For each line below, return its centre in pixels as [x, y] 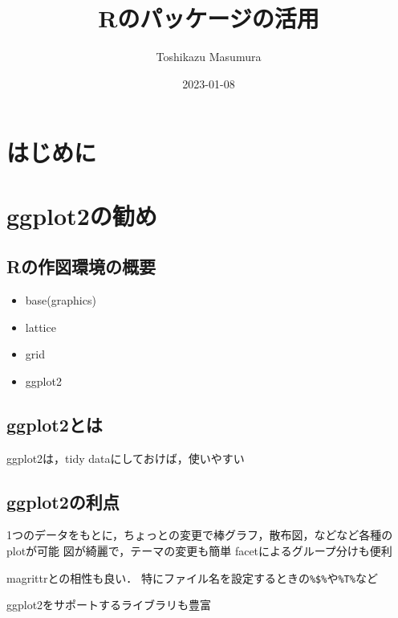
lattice [41, 327]
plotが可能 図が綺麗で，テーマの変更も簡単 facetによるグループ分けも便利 [199, 551]
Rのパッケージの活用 [209, 18]
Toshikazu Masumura [209, 57]
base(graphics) [61, 300]
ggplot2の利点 [63, 501]
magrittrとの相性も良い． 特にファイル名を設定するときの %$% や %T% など [192, 577]
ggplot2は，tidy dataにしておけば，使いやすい [126, 458]
